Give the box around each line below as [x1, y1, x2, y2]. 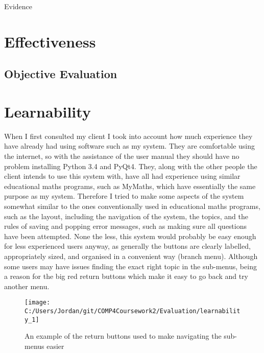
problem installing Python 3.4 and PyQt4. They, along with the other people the [4, 160, 257, 171]
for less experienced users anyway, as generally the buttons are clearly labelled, [4, 241, 251, 251]
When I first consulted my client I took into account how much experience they [4, 130, 253, 141]
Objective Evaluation [4, 66, 117, 82]
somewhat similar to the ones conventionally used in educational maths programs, [4, 201, 260, 211]
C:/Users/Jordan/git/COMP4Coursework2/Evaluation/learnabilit [25, 308, 241, 315]
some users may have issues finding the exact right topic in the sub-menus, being [4, 261, 257, 271]
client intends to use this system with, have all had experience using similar [4, 171, 241, 181]
